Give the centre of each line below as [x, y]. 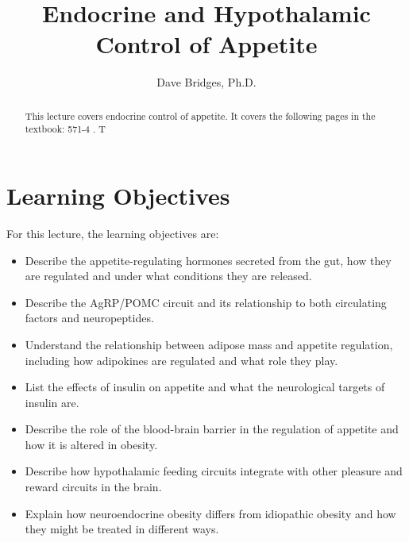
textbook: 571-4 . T [65, 129]
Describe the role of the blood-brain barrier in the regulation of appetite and [212, 429]
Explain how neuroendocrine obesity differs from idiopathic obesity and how [210, 513]
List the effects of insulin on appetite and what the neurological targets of [205, 387]
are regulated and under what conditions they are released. [168, 276]
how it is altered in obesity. [91, 444]
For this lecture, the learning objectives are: [113, 233]
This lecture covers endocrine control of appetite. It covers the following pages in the [200, 115]
